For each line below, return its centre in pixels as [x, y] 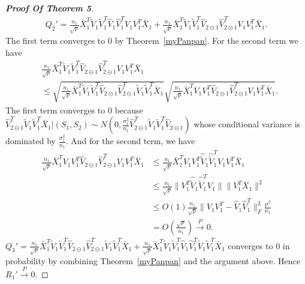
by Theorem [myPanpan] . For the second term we [206, 41]
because [129, 110]
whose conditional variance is [247, 124]
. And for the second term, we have [130, 141]
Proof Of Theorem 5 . [50, 8]
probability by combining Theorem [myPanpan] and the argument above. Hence [153, 260]
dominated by [31, 141]
